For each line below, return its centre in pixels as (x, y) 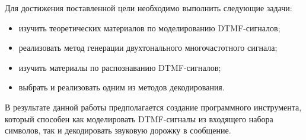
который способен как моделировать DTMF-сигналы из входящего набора (139, 118)
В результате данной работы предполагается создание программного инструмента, (153, 107)
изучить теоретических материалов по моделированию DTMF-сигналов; (149, 27)
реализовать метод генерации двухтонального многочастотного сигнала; (148, 48)
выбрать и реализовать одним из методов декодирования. (122, 87)
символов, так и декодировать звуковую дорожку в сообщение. (118, 130)
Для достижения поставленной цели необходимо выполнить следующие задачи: (149, 8)
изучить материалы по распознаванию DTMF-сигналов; (120, 67)
